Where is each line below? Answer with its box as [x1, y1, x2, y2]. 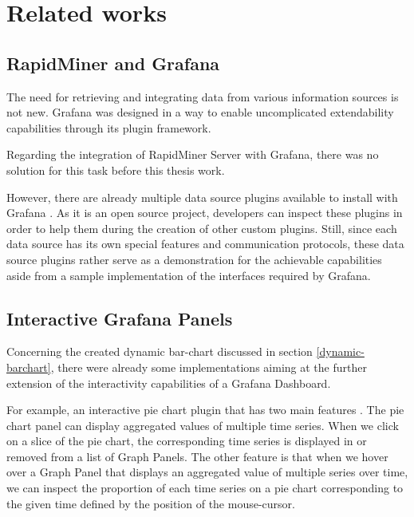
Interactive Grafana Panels [6, 306, 233, 330]
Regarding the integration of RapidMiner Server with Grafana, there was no [6, 146, 379, 163]
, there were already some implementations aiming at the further [50, 358, 367, 375]
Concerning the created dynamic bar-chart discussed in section [6, 343, 313, 360]
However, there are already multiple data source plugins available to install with [6, 188, 398, 205]
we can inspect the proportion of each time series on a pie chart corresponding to [6, 480, 404, 496]
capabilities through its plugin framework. [6, 119, 211, 136]
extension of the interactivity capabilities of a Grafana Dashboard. [6, 374, 331, 391]
